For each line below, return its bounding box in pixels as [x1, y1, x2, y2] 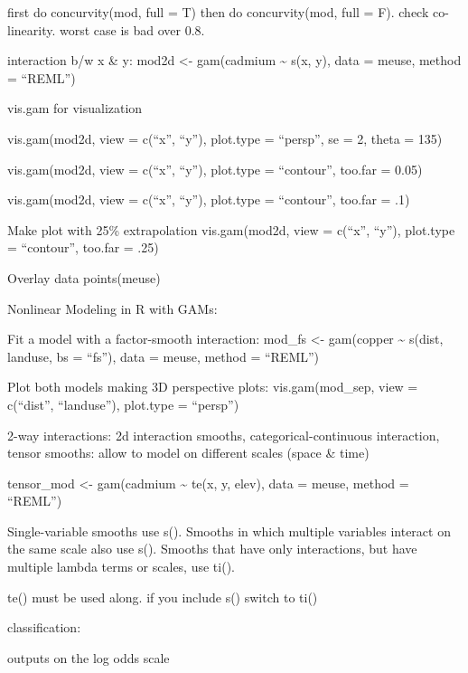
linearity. [7, 20, 56, 39]
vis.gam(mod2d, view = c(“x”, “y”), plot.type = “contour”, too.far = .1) [7, 190, 410, 209]
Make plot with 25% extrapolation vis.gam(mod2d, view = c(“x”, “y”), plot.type [7, 220, 455, 239]
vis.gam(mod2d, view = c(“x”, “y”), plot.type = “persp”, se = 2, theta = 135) [7, 128, 443, 147]
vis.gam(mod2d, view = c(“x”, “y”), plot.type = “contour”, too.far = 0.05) [7, 159, 423, 178]
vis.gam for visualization [7, 99, 143, 118]
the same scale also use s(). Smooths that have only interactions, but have [7, 539, 417, 558]
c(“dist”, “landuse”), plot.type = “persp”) [7, 394, 239, 413]
